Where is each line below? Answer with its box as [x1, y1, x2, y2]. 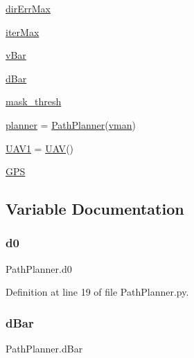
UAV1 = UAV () [6, 141, 74, 155]
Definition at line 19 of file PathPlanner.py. [6, 285, 189, 299]
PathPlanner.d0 [6, 261, 72, 276]
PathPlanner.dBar [6, 341, 83, 356]
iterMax [6, 24, 39, 39]
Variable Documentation [6, 198, 184, 220]
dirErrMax [6, 1, 51, 15]
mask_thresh [6, 94, 62, 109]
